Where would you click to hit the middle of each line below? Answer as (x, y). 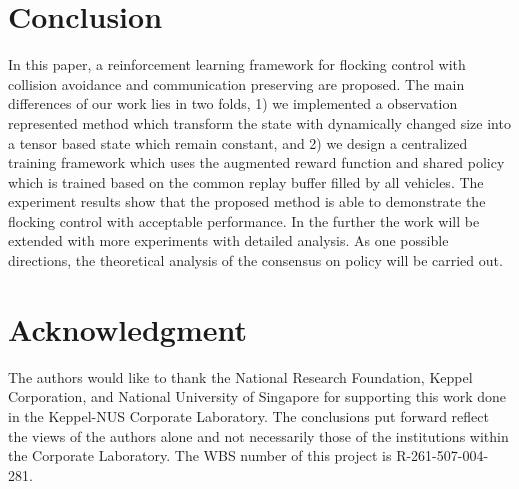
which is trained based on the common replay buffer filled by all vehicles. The (246, 181)
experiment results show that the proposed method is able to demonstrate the (247, 201)
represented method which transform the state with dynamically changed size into (259, 122)
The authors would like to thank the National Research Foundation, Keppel (240, 376)
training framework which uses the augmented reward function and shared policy (256, 162)
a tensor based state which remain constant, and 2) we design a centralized (238, 142)
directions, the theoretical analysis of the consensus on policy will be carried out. (255, 260)
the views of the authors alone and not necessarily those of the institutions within (258, 435)
